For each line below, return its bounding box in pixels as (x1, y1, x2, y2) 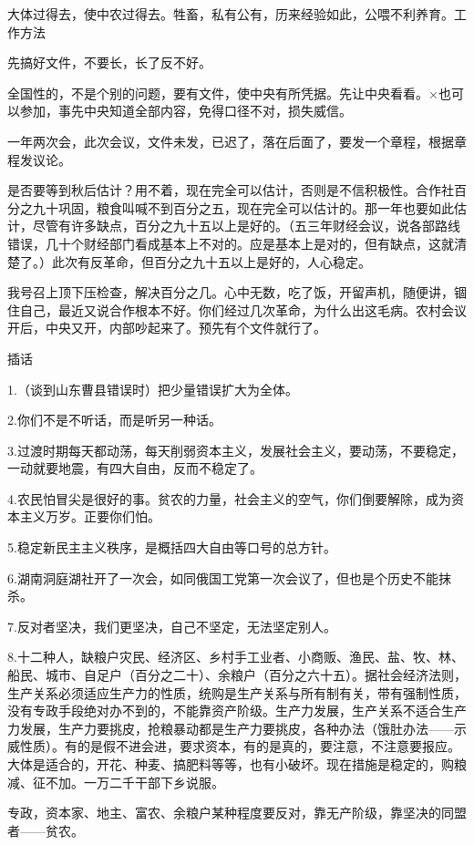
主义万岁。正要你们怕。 (19, 507, 160, 526)
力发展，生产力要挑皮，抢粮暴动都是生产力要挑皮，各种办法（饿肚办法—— (7, 718, 454, 737)
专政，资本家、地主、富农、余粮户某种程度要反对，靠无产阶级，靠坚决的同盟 (7, 803, 467, 822)
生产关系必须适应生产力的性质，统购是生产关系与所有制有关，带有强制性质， (7, 683, 467, 702)
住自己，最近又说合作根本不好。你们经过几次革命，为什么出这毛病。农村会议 (7, 300, 467, 319)
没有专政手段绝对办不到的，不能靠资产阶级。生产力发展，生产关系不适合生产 (7, 701, 467, 720)
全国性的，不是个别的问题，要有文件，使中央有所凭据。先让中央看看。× (7, 83, 438, 102)
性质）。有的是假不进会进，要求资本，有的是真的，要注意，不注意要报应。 (19, 737, 460, 756)
